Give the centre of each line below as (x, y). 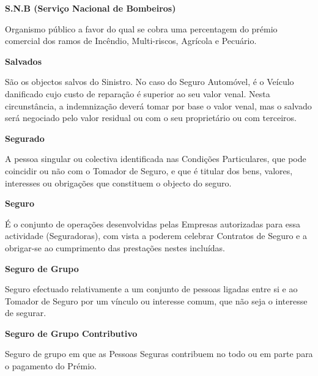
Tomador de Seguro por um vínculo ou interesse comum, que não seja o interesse (156, 300)
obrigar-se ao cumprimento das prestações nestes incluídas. (115, 247)
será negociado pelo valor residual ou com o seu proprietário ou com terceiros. (151, 118)
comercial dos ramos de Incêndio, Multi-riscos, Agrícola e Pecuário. (131, 41)
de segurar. (26, 313)
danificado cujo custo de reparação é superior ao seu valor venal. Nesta (138, 93)
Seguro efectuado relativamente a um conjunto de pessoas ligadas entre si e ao (151, 289)
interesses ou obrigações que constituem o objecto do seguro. (118, 182)
